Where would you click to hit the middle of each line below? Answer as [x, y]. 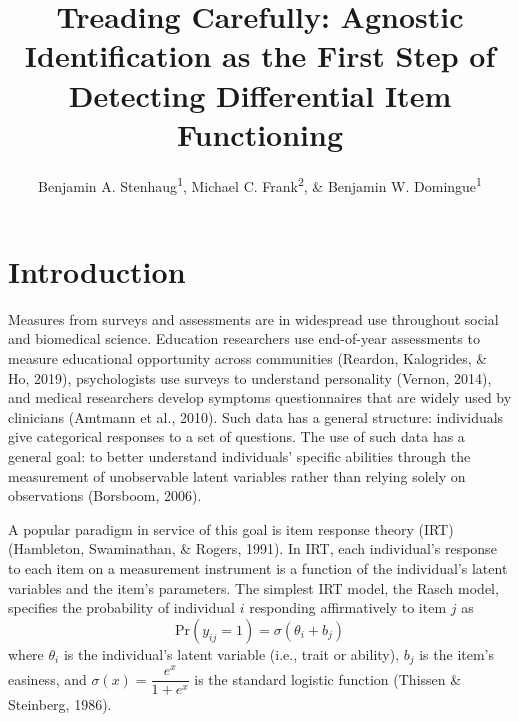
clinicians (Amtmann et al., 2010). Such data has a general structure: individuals [256, 416]
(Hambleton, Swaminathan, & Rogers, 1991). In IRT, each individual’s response [252, 548]
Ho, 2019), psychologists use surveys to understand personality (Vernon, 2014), [250, 377]
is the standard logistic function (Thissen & [328, 678]
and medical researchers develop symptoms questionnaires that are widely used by [260, 397]
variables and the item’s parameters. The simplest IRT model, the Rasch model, [253, 587]
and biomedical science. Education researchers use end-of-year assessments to [244, 338]
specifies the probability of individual [121, 607]
